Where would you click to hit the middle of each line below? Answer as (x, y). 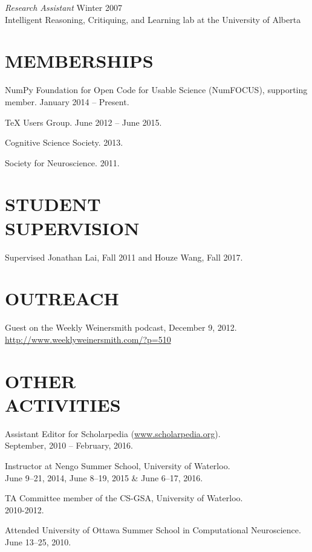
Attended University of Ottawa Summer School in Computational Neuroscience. (153, 530)
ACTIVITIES (63, 404)
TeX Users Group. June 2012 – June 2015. (83, 122)
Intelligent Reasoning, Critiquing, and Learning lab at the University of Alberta (153, 19)
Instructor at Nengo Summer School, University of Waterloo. (118, 466)
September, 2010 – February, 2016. (69, 445)
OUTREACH (62, 298)
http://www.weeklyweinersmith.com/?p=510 (88, 339)
